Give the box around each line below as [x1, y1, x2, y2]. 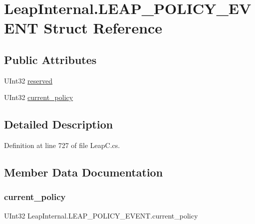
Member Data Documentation [4, 164, 163, 180]
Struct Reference [43, 17, 163, 38]
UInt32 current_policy [4, 92, 73, 102]
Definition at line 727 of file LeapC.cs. [4, 140, 120, 150]
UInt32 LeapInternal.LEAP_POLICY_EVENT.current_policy [4, 210, 198, 220]
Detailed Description [4, 116, 113, 132]
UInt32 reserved [4, 75, 52, 85]
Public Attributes [4, 51, 97, 67]
